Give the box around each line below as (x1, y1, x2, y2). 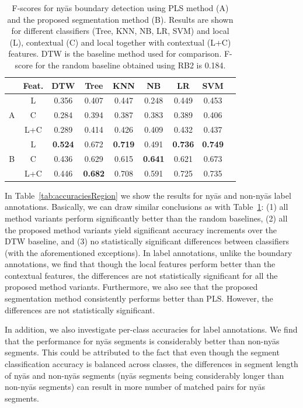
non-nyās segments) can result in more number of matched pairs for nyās (5, 381, 265, 393)
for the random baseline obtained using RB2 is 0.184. (35, 58, 226, 71)
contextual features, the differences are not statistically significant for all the (5, 269, 278, 281)
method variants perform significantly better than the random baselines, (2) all (5, 212, 288, 224)
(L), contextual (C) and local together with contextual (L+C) (9, 36, 231, 48)
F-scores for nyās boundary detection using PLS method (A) (12, 2, 229, 13)
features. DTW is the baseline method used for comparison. (8, 47, 222, 60)
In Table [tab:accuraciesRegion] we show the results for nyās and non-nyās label (5, 189, 291, 201)
